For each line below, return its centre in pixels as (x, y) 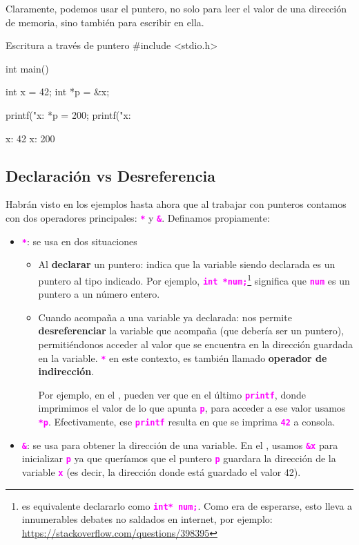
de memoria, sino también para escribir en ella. (105, 22)
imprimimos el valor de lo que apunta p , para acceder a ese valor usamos (192, 408)
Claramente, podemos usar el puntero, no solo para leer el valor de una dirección (176, 8)
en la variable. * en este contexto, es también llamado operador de (183, 357)
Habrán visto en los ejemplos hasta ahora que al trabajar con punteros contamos (176, 204)
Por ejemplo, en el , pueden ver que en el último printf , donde (172, 394)
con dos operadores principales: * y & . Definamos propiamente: (138, 217)
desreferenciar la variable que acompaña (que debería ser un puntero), (191, 331)
